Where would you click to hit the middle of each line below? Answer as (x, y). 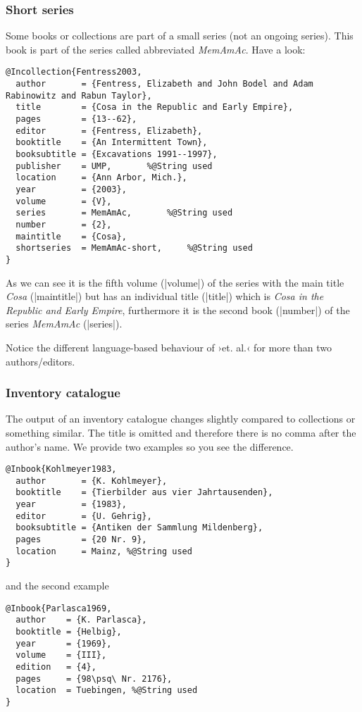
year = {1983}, (71, 505)
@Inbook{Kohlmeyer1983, (61, 469)
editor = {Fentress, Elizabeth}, (109, 131)
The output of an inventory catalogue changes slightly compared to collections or (181, 419)
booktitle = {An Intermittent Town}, (112, 143)
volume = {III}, (61, 655)
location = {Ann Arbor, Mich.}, (101, 178)
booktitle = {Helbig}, (69, 631)
